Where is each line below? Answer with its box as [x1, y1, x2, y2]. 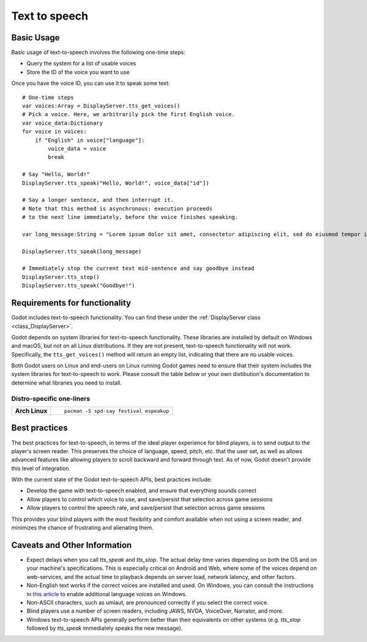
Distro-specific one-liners [11, 394, 91, 403]
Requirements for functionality [11, 298, 132, 308]
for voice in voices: [22, 128, 87, 135]
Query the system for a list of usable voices [26, 60, 136, 67]
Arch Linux [15, 407, 48, 415]
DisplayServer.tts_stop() [22, 273, 100, 281]
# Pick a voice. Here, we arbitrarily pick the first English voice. [22, 111, 235, 118]
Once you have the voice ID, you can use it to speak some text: [11, 79, 171, 87]
